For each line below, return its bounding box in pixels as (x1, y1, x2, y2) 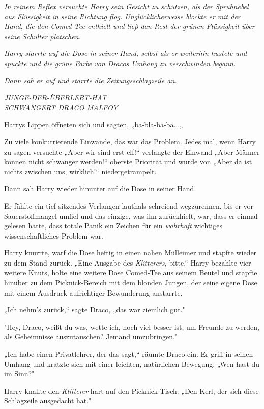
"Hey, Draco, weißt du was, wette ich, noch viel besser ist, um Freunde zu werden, (4, 321, 259, 332)
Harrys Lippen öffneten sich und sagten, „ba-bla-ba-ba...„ (4, 119, 183, 130)
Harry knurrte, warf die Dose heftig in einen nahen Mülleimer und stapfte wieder (4, 247, 257, 258)
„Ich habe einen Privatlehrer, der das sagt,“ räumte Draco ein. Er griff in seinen (4, 348, 253, 359)
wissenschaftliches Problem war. (4, 230, 104, 241)
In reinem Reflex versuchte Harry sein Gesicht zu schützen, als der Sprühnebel (4, 1, 249, 11)
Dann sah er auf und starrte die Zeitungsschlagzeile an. (4, 75, 177, 85)
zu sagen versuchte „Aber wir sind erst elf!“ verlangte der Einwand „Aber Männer (4, 146, 260, 157)
